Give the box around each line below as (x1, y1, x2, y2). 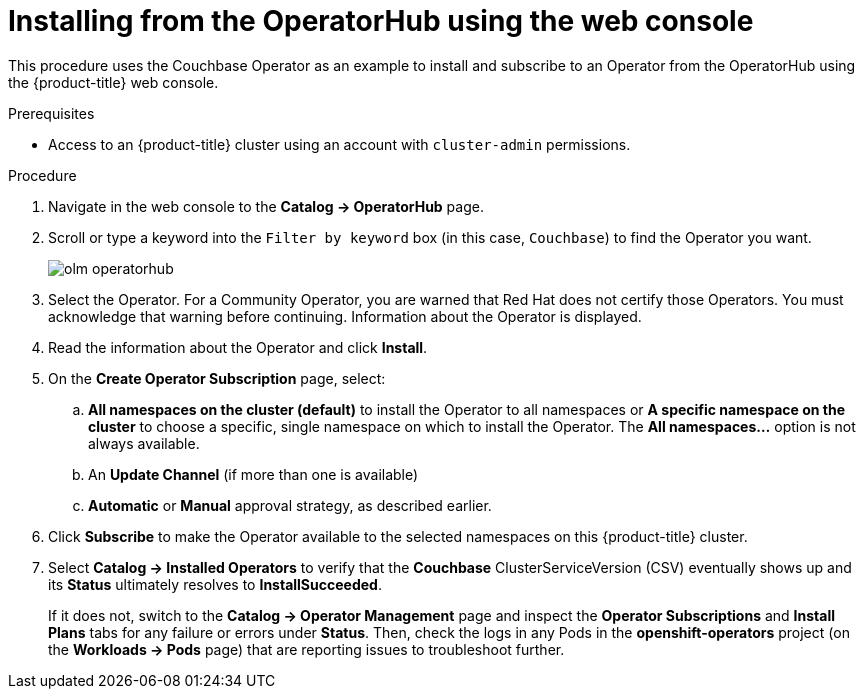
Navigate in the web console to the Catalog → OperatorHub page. (48, 197, 484, 215)
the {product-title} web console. (8, 73, 219, 91)
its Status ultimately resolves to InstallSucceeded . (48, 575, 382, 593)
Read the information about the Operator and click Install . (48, 338, 428, 356)
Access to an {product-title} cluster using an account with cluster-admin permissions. (48, 135, 631, 153)
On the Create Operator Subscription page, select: (48, 369, 386, 387)
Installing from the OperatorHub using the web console (8, 4, 754, 38)
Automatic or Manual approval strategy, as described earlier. (88, 496, 492, 514)
